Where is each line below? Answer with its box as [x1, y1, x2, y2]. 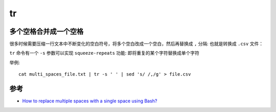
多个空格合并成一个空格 [9, 27, 84, 36]
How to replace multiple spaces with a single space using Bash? [22, 98, 157, 104]
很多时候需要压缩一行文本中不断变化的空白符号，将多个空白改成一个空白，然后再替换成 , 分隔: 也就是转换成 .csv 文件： [9, 41, 263, 47]
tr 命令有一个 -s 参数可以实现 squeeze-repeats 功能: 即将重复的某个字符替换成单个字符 [9, 50, 199, 56]
